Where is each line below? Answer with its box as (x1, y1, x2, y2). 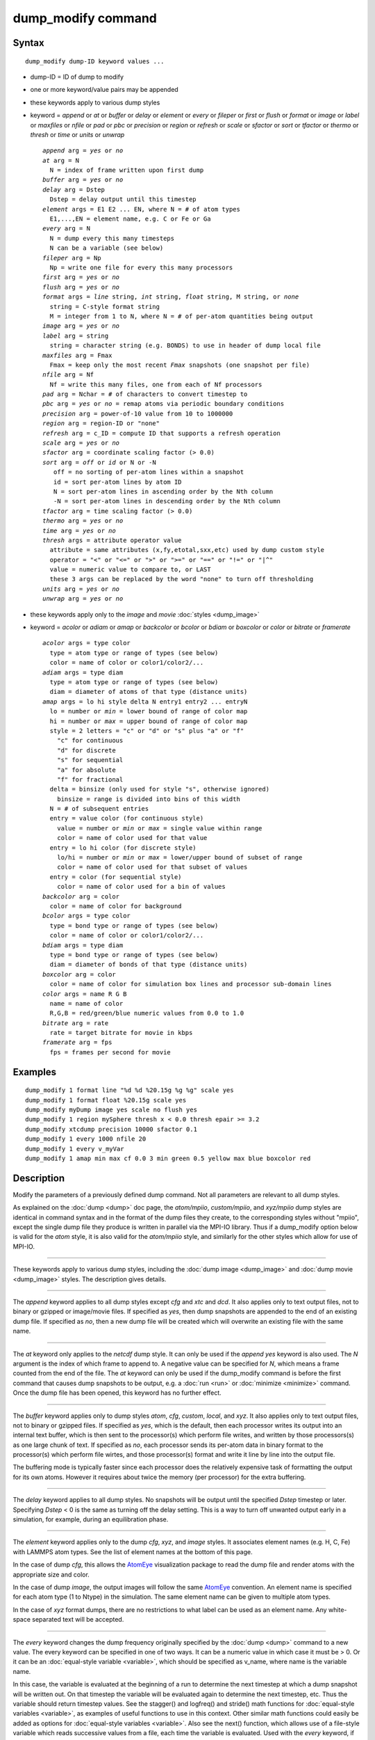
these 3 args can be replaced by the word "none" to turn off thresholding (49, 575, 314, 583)
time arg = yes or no (42, 526, 116, 535)
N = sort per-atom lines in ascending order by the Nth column (53, 487, 274, 496)
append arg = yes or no (42, 147, 124, 155)
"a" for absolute (56, 766, 116, 774)
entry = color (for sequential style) (49, 873, 182, 880)
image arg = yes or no (42, 322, 120, 330)
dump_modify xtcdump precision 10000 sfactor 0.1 (25, 1125, 198, 1133)
